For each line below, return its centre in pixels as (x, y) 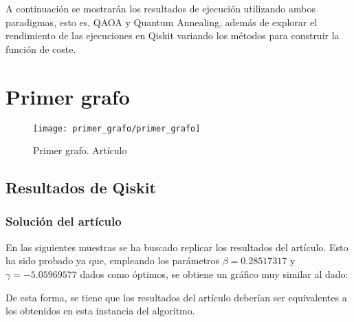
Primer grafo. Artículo (80, 150)
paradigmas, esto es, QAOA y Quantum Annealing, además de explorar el (162, 22)
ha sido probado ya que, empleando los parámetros (113, 260)
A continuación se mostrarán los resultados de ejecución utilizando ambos (161, 8)
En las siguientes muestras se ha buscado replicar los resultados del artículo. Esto (177, 247)
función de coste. (41, 49)
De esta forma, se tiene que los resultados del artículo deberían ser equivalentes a (176, 297)
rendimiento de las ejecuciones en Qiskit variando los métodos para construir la (173, 35)
